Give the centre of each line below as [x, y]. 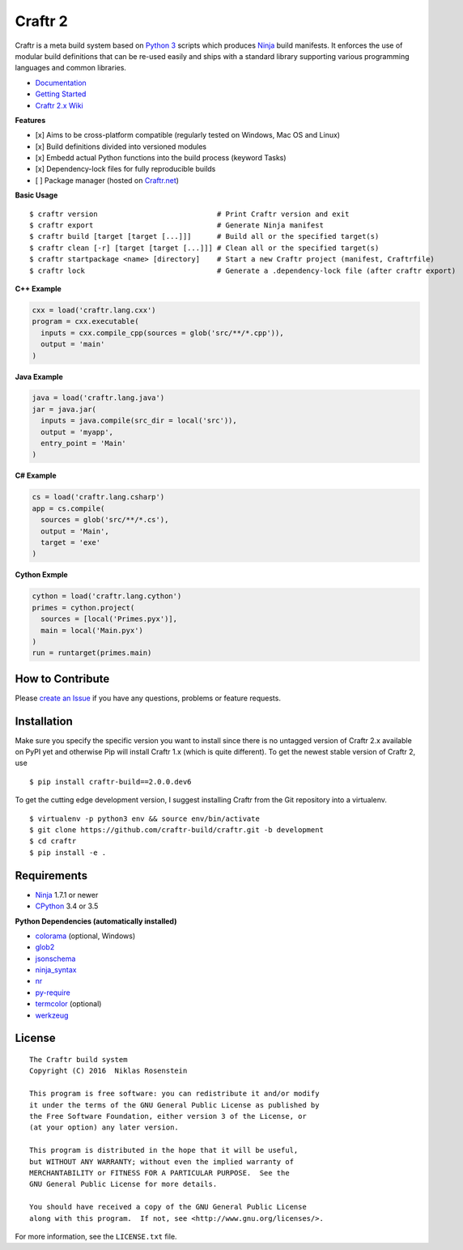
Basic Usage [36, 195]
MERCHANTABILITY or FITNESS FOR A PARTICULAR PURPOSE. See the [160, 1173]
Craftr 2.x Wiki [59, 105]
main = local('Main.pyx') [92, 630]
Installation [44, 721]
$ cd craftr [53, 841]
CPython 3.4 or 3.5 [67, 906]
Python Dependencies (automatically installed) [96, 921]
